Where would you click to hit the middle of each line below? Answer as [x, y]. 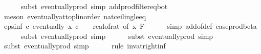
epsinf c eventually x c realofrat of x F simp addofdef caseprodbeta [130, 26]
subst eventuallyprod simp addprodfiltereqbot [94, 6]
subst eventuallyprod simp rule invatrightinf [85, 46]
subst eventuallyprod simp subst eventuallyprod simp [117, 36]
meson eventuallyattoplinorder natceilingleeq [75, 16]
